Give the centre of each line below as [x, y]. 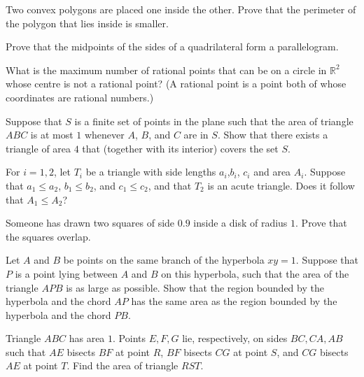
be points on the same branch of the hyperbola [164, 260]
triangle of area [38, 148]
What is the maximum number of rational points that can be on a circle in [166, 70]
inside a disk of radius [240, 223]
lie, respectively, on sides [235, 338]
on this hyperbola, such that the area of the [255, 273]
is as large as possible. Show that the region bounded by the [195, 287]
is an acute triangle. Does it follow [281, 185]
